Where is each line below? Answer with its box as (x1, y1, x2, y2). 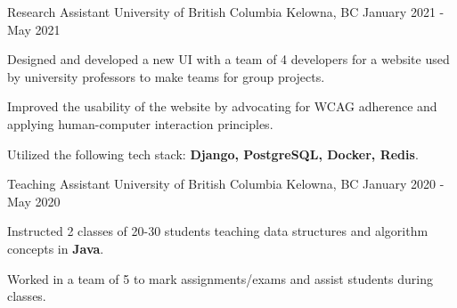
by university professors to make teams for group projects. (7, 67, 325, 85)
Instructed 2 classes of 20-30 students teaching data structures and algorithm (7, 222, 428, 240)
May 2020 (7, 191, 61, 210)
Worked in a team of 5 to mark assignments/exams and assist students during (7, 269, 433, 288)
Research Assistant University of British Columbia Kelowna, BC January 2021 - (7, 3, 445, 20)
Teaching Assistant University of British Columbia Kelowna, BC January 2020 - (7, 174, 445, 193)
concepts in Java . (7, 239, 104, 257)
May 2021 (7, 20, 61, 38)
